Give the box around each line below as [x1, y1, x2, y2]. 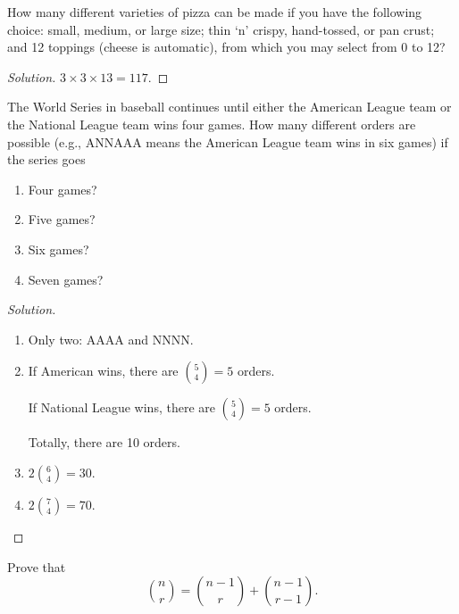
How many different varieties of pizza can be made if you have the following [7, 3, 422, 21]
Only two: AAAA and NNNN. [28, 329, 194, 348]
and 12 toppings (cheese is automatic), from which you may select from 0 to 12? [7, 37, 446, 56]
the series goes [7, 150, 86, 169]
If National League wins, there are [28, 398, 215, 417]
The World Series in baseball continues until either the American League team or [7, 97, 452, 116]
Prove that [7, 557, 66, 576]
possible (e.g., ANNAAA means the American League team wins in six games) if [7, 132, 448, 151]
